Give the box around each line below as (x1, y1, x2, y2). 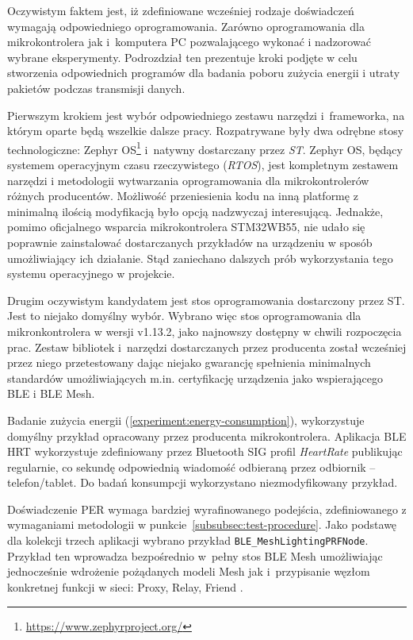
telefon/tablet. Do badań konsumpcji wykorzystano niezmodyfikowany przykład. (7, 474, 398, 491)
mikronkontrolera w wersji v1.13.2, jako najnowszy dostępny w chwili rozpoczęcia (7, 322, 402, 339)
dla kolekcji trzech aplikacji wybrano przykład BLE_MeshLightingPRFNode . (7, 532, 369, 549)
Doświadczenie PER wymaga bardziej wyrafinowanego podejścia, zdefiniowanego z (7, 500, 407, 517)
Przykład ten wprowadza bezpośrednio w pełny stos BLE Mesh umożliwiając (7, 547, 383, 564)
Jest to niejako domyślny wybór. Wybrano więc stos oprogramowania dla (7, 307, 361, 324)
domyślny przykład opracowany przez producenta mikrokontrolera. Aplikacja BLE (7, 427, 407, 444)
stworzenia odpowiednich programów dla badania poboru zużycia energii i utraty (7, 64, 400, 81)
